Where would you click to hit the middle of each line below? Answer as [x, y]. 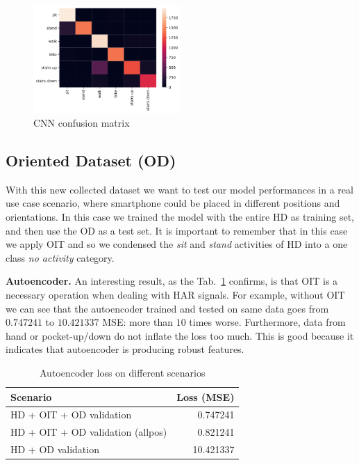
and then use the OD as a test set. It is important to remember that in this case [177, 230]
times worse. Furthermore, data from [267, 322]
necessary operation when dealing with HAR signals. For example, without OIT [175, 295]
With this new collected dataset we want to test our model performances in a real [179, 189]
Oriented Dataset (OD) [91, 160]
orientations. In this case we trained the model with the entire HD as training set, [180, 217]
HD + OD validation [55, 449]
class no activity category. [60, 257]
